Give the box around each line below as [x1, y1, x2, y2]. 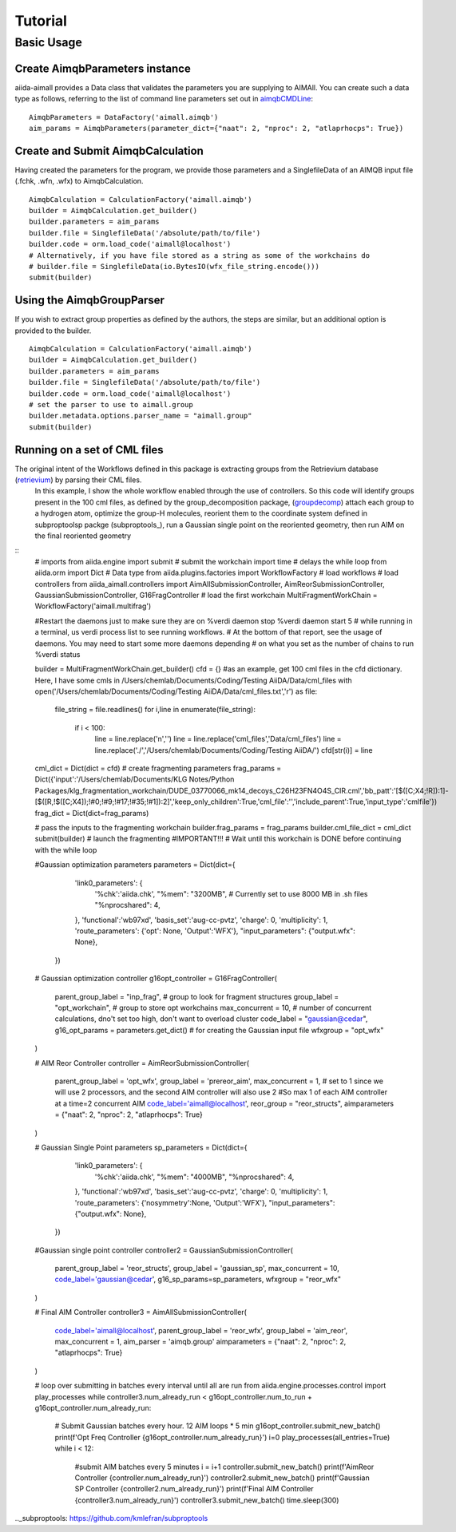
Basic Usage [14, 35, 83, 49]
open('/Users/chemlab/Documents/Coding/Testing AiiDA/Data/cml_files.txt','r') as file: [34, 687, 318, 696]
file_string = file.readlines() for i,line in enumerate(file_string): [54, 705, 256, 715]
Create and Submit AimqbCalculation [14, 144, 204, 157]
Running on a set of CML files [14, 443, 164, 457]
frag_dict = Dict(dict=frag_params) [34, 808, 149, 817]
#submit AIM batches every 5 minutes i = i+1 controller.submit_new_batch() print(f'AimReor [74, 1462, 375, 1471]
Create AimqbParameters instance [14, 61, 191, 75]
